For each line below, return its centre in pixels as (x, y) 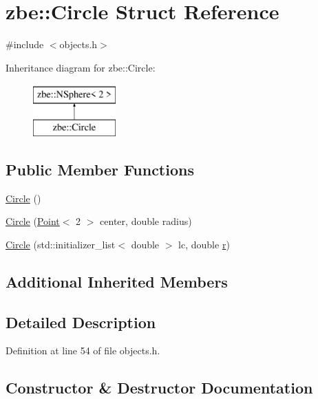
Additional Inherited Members (117, 281)
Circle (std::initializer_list (61, 244)
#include (25, 44)
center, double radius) (146, 221)
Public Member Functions (100, 169)
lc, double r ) (204, 244)
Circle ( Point (33, 221)
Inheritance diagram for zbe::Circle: (81, 67)
